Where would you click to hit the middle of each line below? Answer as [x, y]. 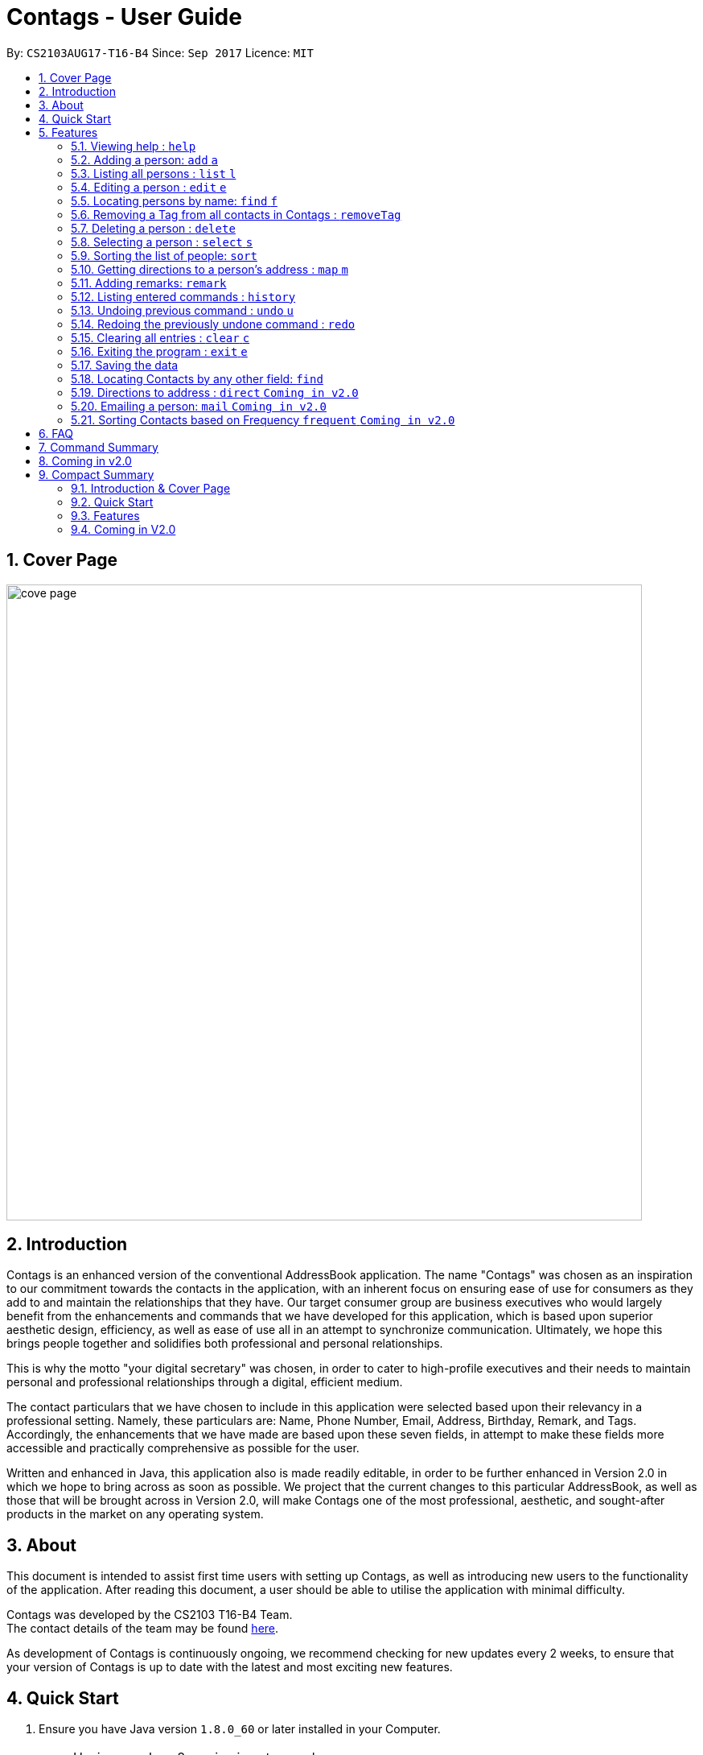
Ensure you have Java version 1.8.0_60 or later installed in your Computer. [240, 1729]
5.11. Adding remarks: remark [149, 283]
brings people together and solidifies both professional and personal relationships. [225, 1344]
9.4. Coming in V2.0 [123, 529]
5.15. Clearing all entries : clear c [160, 337]
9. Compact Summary [97, 474]
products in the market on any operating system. [135, 1514]
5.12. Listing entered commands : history [183, 296]
